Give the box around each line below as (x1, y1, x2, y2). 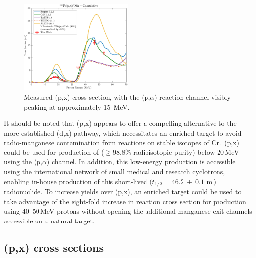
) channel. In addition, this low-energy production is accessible (46, 156, 236, 167)
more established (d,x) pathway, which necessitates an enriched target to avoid (4, 127, 242, 138)
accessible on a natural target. (4, 215, 95, 225)
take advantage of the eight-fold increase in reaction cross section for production (4, 196, 246, 206)
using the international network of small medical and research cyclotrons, (4, 166, 225, 177)
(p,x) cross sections (4, 239, 104, 255)
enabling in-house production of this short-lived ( (4, 176, 152, 186)
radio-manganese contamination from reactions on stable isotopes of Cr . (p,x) (4, 137, 239, 147)
